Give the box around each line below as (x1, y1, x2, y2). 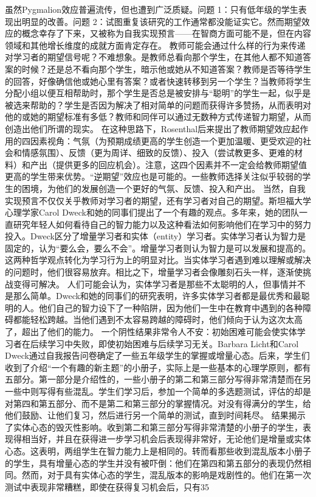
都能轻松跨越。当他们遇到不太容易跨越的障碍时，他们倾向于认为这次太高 (13, 313, 303, 326)
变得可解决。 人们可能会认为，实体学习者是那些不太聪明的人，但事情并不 (13, 277, 306, 290)
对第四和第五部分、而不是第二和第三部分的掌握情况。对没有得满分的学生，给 (5, 397, 311, 409)
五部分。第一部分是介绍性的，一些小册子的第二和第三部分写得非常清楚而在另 (5, 373, 311, 386)
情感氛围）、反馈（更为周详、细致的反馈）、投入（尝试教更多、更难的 (21, 146, 294, 159)
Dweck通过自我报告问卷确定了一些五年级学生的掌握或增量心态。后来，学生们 (5, 349, 310, 362)
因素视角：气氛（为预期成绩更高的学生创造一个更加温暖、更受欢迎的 (30, 134, 303, 147)
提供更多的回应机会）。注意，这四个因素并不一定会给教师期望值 (55, 158, 307, 171)
